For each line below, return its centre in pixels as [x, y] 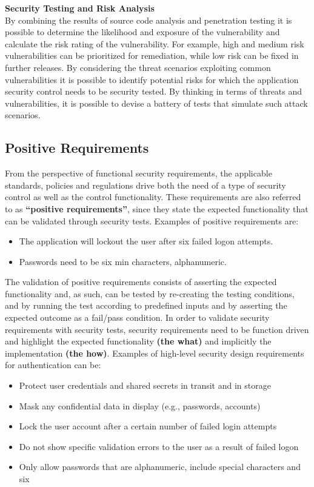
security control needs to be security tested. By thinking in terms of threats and [154, 91]
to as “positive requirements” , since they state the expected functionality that [157, 208]
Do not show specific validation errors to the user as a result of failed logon [159, 446]
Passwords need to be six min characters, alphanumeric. [123, 261]
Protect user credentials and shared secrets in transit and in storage [145, 385]
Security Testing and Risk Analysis [80, 8]
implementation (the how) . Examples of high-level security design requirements [155, 353]
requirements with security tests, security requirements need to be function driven [157, 329]
